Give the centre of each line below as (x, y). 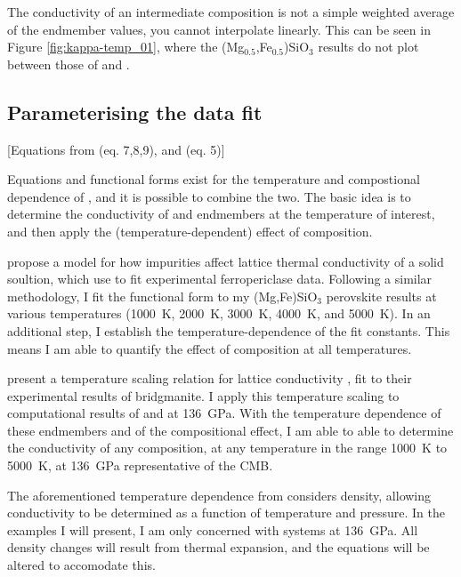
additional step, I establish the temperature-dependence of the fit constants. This (229, 330)
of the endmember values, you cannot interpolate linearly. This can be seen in (219, 29)
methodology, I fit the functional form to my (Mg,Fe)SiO (162, 296)
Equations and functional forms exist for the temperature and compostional (214, 179)
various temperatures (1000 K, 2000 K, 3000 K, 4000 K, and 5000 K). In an (219, 313)
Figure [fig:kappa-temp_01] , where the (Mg (126, 47)
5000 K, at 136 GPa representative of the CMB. (140, 465)
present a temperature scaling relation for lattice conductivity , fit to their (210, 378)
